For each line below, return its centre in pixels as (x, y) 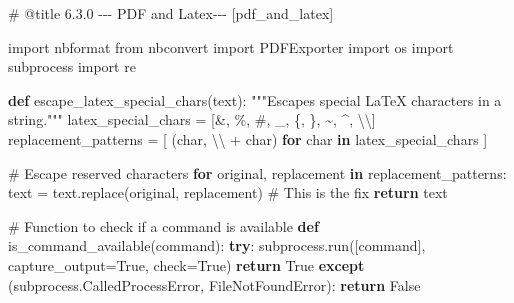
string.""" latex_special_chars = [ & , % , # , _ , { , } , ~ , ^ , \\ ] (192, 119)
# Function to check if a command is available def (163, 225)
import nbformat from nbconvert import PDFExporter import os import (231, 46)
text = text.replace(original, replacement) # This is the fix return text (228, 192)
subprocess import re (72, 66)
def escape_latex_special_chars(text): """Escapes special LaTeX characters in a (255, 99)
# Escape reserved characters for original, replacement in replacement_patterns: (257, 172)
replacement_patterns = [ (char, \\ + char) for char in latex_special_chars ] (248, 138)
